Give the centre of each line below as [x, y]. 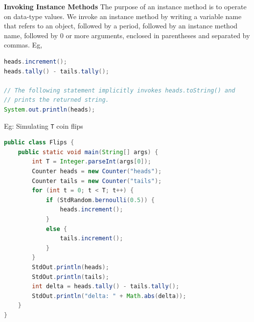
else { [56, 229]
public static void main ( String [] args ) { [88, 152]
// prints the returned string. [57, 100]
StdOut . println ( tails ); [70, 277]
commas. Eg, [23, 45]
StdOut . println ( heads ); [70, 267]
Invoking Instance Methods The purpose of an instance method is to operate [125, 6]
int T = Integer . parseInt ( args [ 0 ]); [92, 162]
